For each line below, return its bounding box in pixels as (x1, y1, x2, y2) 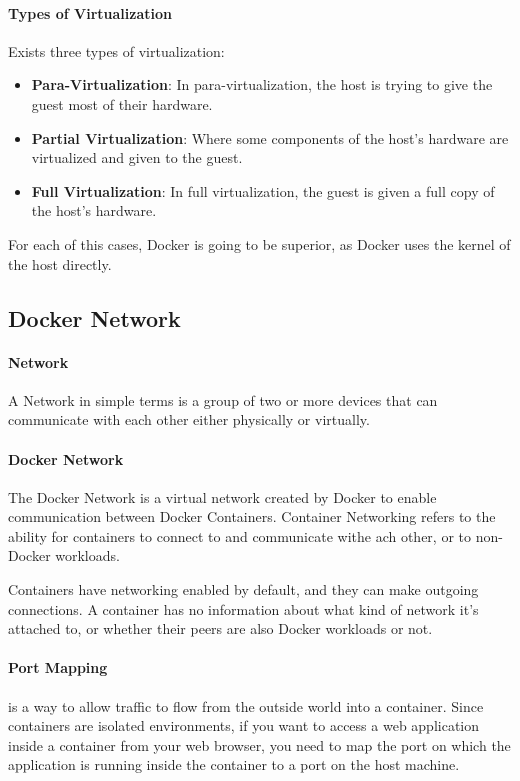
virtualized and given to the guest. (31, 147, 243, 168)
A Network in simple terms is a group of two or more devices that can (8, 389, 438, 410)
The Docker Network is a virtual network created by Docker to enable (8, 486, 437, 507)
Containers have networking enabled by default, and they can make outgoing (8, 579, 479, 600)
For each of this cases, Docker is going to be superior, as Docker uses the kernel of (8, 233, 511, 254)
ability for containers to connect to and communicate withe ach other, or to (8, 525, 471, 546)
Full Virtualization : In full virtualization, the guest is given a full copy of (31, 180, 495, 201)
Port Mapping (8, 657, 108, 678)
